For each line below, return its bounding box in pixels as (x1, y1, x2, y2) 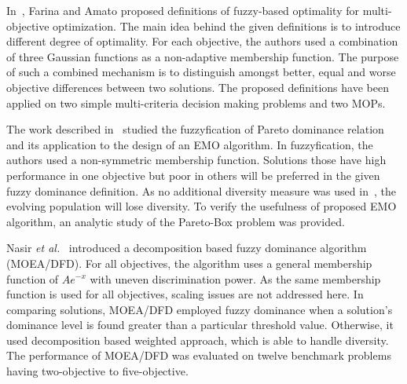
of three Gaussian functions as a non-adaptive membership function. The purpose (6, 48, 399, 64)
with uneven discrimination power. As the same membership (90, 270, 381, 287)
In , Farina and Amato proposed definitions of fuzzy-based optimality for (6, 2, 359, 18)
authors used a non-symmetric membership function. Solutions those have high (6, 152, 387, 168)
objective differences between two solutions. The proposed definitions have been (6, 79, 389, 95)
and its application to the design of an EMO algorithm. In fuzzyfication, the (6, 136, 373, 152)
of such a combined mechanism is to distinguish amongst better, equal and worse (6, 64, 396, 80)
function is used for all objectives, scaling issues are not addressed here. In (6, 286, 364, 302)
